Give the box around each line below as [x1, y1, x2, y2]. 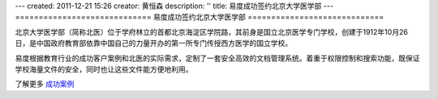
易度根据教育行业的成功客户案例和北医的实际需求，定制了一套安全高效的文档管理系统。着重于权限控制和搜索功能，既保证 [15, 53, 420, 63]
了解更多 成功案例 [15, 79, 75, 89]
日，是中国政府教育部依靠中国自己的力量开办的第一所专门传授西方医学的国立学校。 [15, 39, 292, 48]
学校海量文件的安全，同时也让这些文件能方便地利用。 [15, 64, 193, 74]
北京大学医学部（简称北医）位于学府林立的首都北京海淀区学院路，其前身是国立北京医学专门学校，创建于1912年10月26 [15, 27, 409, 36]
